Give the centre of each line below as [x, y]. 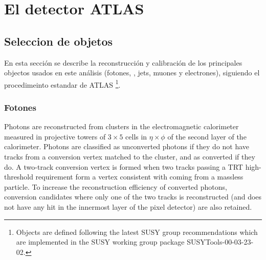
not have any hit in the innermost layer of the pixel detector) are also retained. [128, 206]
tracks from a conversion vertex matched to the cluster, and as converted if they [130, 157]
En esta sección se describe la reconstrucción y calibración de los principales [123, 62]
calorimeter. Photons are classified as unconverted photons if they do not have [127, 146]
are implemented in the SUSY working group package [100, 242]
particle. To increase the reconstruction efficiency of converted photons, [116, 186]
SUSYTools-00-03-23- [220, 242]
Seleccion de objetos [59, 41]
